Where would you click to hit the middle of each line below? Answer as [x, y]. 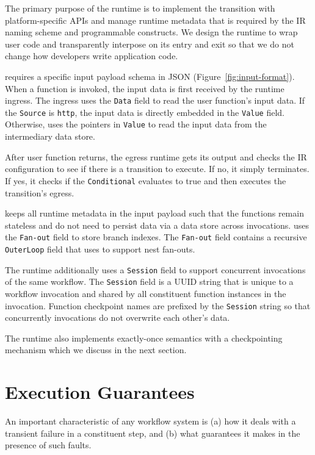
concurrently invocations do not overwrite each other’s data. [118, 317]
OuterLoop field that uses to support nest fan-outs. [100, 249]
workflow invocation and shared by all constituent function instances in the [146, 293]
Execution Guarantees [100, 392]
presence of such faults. [48, 445]
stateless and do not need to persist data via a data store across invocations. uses [157, 225]
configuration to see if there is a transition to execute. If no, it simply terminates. [157, 169]
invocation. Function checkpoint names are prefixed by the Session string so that [158, 305]
